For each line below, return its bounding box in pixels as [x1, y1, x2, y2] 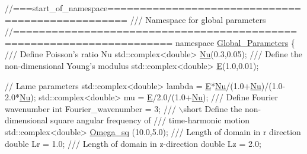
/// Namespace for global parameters [130, 13, 266, 25]
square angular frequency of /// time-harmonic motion [50, 114, 250, 126]
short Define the [183, 102, 242, 114]
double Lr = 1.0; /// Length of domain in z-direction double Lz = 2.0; [5, 137, 261, 149]
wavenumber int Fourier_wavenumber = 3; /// [5, 102, 176, 114]
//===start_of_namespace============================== [5, 2, 302, 14]
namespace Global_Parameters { [175, 36, 295, 48]
